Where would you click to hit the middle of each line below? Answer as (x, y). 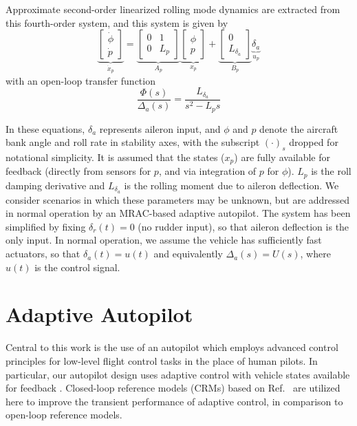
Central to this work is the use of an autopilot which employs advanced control (172, 347)
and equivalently (188, 254)
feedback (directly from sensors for (78, 171)
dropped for (314, 142)
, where (315, 254)
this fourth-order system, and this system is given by (117, 22)
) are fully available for (282, 157)
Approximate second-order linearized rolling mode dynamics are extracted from (173, 9)
